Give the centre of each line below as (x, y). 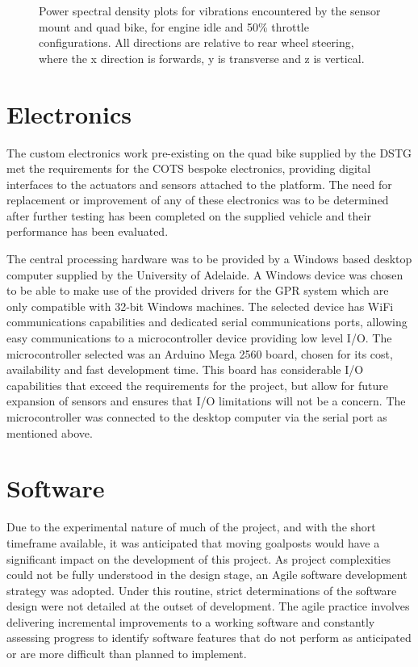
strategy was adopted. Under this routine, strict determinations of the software (202, 590)
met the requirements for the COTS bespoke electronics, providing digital (189, 168)
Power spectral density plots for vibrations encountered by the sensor (210, 10)
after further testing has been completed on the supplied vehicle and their (189, 215)
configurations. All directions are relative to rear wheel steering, (196, 42)
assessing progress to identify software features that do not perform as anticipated (209, 638)
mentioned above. (50, 432)
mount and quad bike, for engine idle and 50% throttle (174, 26)
